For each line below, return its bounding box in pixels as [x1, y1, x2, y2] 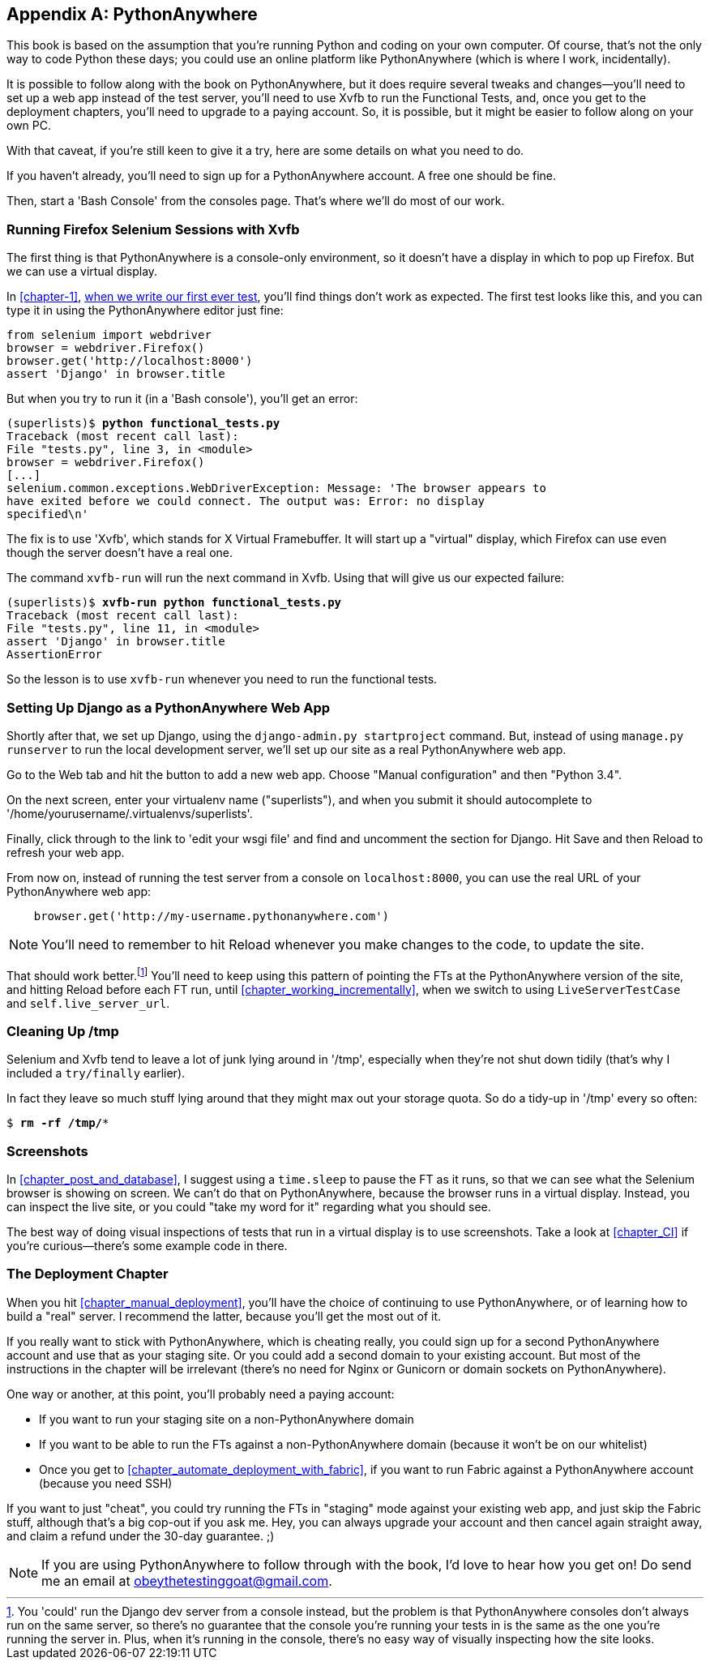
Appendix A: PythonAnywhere [6, 4, 258, 24]
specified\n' [6, 508, 89, 521]
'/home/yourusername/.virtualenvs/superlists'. [6, 806, 253, 820]
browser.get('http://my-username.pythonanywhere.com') [33, 909, 390, 923]
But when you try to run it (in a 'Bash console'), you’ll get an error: [6, 392, 358, 406]
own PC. [6, 118, 52, 133]
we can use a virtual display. [6, 264, 158, 279]
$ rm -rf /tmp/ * [6, 1116, 109, 1130]
